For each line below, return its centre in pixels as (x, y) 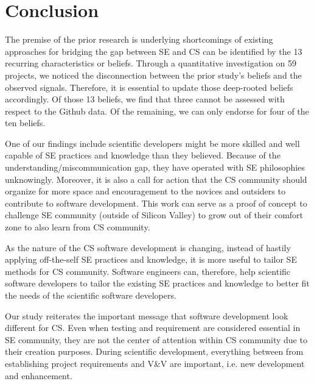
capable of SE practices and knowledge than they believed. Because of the (143, 155)
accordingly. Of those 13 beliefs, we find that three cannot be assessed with (145, 99)
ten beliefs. (25, 123)
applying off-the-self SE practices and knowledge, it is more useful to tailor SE (151, 259)
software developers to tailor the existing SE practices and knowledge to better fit (157, 283)
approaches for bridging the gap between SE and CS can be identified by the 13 (154, 51)
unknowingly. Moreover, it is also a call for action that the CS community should (156, 179)
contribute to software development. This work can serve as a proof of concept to (156, 203)
